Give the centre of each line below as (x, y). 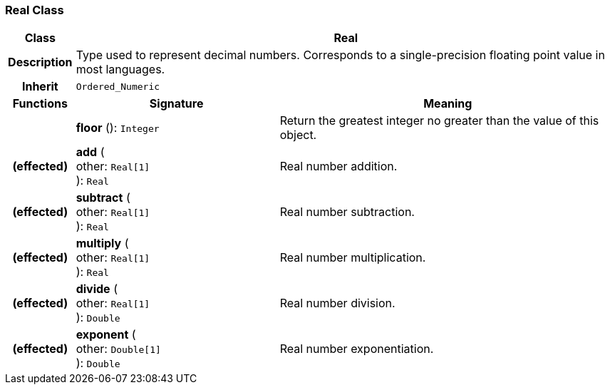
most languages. (120, 70)
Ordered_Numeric (118, 86)
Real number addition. (338, 166)
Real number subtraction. (347, 212)
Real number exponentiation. (357, 349)
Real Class (35, 10)
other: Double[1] (118, 349)
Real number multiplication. (353, 258)
